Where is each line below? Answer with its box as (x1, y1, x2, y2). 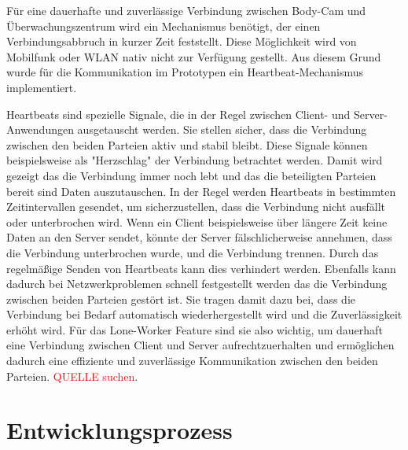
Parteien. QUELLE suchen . (6, 367, 138, 384)
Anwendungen (6, 121, 74, 138)
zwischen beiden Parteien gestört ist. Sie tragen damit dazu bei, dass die (6, 290, 356, 307)
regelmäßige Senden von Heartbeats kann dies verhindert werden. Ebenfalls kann (6, 260, 396, 276)
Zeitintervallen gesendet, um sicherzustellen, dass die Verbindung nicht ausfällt (6, 198, 386, 215)
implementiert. (6, 79, 77, 95)
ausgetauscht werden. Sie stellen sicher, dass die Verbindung (77, 121, 367, 138)
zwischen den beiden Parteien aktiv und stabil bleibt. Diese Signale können (6, 136, 368, 153)
